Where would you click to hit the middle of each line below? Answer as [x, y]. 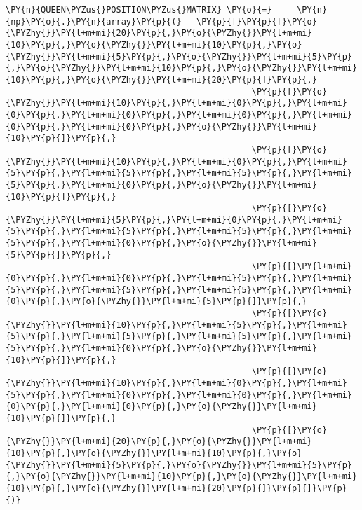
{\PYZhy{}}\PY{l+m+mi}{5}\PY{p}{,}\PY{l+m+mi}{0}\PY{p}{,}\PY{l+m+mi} [174, 220]
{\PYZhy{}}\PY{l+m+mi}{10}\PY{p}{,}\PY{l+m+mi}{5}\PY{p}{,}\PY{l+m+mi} [176, 325]
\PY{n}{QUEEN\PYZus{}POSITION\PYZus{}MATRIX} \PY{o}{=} [139, 10]
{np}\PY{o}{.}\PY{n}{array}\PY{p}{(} [94, 21]
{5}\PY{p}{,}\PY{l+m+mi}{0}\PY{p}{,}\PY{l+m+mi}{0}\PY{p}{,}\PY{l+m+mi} [179, 395]
